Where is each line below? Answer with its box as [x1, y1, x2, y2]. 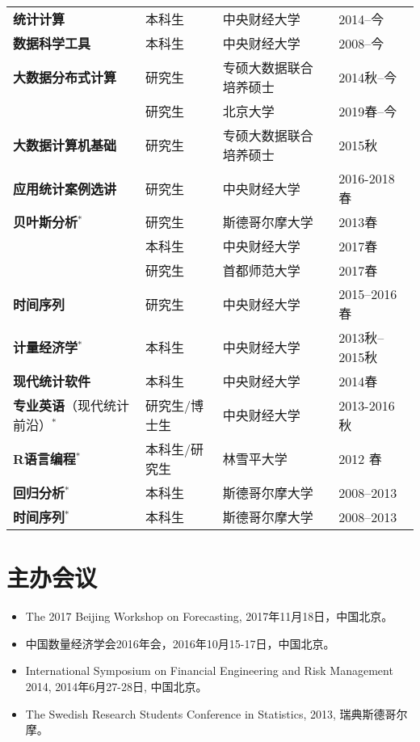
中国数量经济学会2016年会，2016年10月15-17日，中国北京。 [25, 634, 335, 651]
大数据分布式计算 [13, 68, 117, 86]
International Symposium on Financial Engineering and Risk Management [25, 662, 393, 679]
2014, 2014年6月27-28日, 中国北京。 [25, 677, 208, 694]
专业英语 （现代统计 [13, 396, 130, 415]
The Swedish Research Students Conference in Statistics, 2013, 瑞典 [25, 705, 363, 722]
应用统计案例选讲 [13, 179, 117, 198]
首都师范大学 [222, 261, 300, 280]
